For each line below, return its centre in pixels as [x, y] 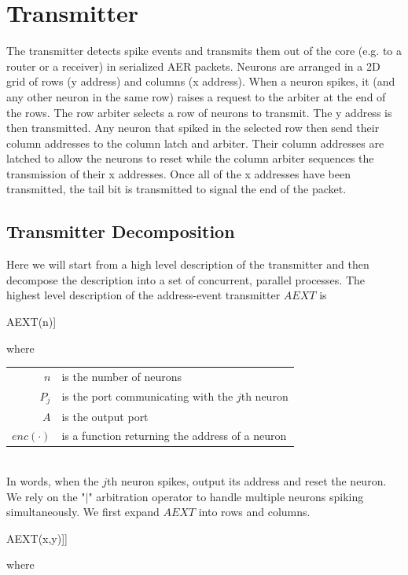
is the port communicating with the [147, 396]
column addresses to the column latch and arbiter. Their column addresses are [195, 143]
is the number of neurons [122, 376]
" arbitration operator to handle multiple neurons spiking [226, 496]
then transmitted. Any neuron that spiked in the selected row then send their [193, 128]
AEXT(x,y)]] [37, 538]
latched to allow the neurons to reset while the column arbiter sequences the [190, 158]
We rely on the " [46, 496]
